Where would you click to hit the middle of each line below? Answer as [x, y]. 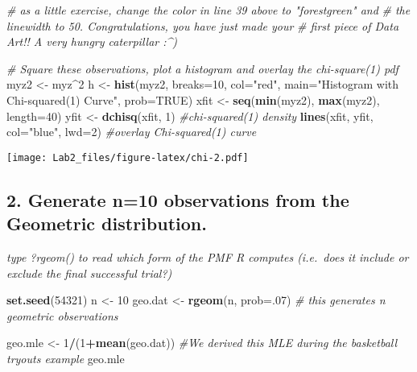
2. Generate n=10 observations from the [178, 199]
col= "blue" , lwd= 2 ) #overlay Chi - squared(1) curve [132, 132]
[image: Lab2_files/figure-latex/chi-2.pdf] [128, 157]
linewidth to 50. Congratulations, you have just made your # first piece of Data [203, 25]
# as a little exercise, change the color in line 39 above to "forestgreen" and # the [208, 10]
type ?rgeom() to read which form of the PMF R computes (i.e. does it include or [208, 257]
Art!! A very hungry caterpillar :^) [92, 41]
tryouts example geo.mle [66, 358]
